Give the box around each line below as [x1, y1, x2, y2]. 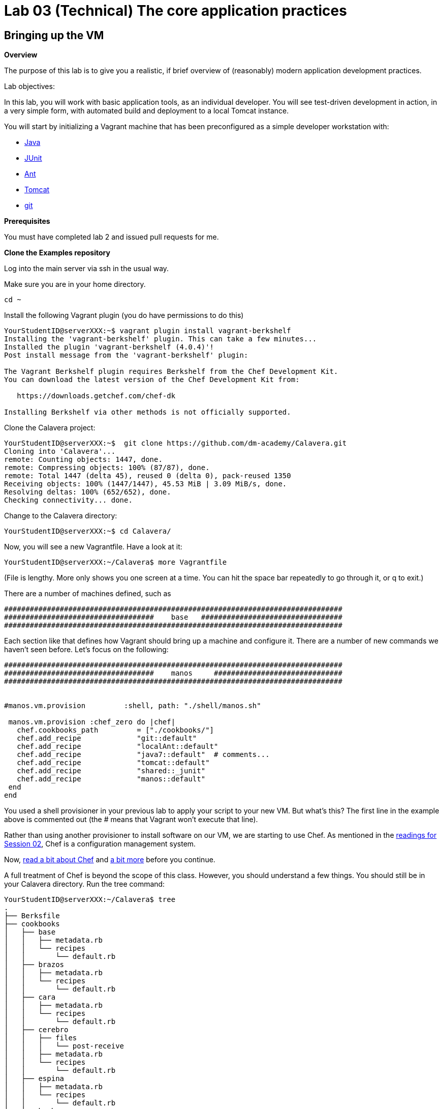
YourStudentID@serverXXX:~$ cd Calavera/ [4, 527, 171, 536]
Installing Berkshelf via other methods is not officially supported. [4, 408, 291, 417]
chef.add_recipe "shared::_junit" [17, 767, 206, 775]
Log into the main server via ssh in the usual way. [4, 264, 169, 273]
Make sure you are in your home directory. [4, 280, 146, 289]
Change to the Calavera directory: [4, 511, 117, 520]
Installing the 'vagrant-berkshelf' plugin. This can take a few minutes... [4, 335, 317, 343]
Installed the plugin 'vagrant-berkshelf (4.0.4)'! [4, 343, 214, 352]
